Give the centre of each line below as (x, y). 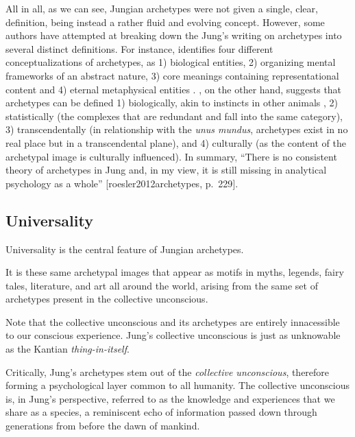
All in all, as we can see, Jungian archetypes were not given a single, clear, (162, 8)
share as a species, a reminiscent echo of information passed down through (161, 412)
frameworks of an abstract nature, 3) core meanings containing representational (172, 75)
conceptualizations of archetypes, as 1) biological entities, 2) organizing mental (171, 62)
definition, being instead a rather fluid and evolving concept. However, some (165, 22)
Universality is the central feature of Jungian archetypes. (125, 249)
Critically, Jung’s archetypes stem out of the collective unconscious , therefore (168, 371)
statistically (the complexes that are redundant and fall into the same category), (174, 116)
